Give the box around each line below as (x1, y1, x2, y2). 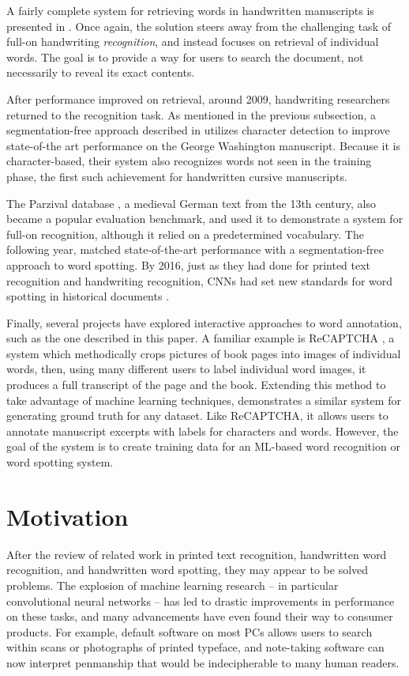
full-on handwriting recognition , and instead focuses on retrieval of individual (6, 33, 379, 50)
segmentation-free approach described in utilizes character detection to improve (6, 122, 390, 138)
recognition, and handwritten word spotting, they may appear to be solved (6, 561, 369, 578)
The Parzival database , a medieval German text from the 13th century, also (6, 194, 377, 211)
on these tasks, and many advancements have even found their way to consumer (6, 608, 393, 625)
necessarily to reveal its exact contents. (6, 64, 195, 81)
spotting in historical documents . (6, 288, 170, 304)
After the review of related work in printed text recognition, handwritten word (6, 546, 387, 562)
